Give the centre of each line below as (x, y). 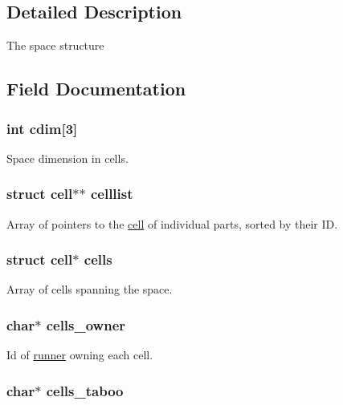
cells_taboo (85, 390)
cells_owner (86, 324)
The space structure (55, 45)
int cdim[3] (42, 128)
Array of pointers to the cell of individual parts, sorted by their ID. (172, 223)
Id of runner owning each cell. (80, 355)
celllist (112, 194)
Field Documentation (96, 89)
